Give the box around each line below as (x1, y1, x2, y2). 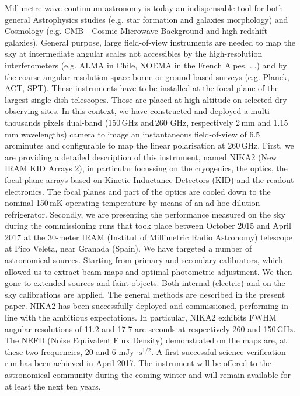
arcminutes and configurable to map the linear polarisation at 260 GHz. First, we (5, 139, 294, 151)
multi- (250, 105, 273, 117)
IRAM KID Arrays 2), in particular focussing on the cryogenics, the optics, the (5, 162, 288, 174)
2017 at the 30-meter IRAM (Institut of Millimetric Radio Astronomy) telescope (5, 230, 293, 243)
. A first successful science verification (151, 345, 286, 357)
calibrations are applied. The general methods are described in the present (19, 288, 285, 300)
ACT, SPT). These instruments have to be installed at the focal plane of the (5, 82, 279, 94)
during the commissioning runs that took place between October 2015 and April (5, 219, 291, 232)
